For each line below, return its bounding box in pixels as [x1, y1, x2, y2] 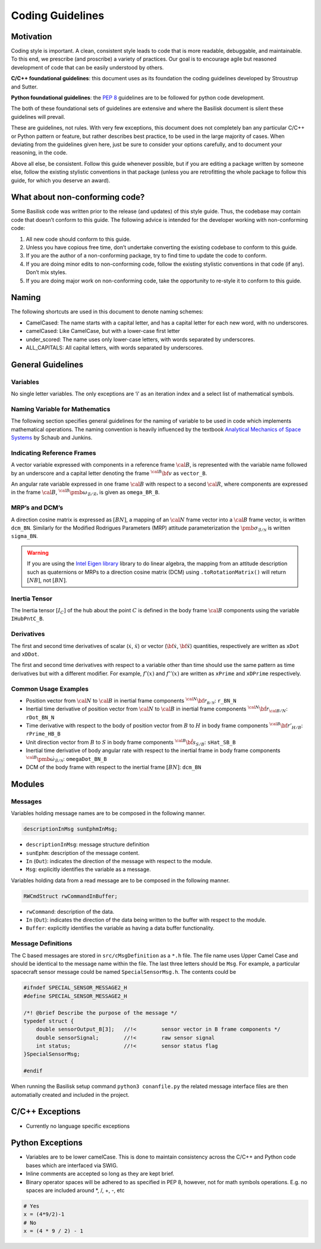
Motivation [11, 32, 52, 42]
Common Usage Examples [11, 684, 89, 693]
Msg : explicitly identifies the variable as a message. [26, 866, 151, 873]
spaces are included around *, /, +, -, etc [26, 1187, 125, 1194]
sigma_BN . [11, 533, 38, 540]
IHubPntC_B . [11, 615, 45, 622]
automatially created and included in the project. [11, 1091, 130, 1098]
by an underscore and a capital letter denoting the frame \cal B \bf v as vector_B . [11, 468, 207, 477]
